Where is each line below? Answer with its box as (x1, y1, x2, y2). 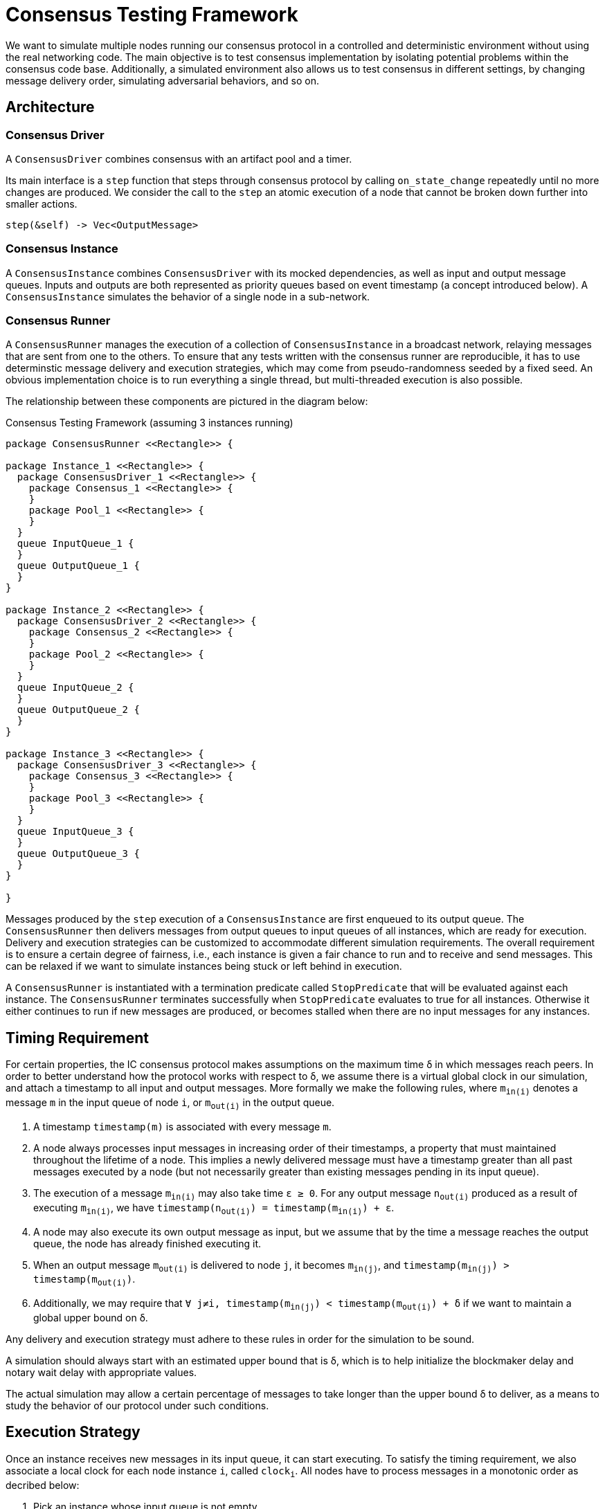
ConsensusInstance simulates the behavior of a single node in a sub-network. (6, 290, 370, 302)
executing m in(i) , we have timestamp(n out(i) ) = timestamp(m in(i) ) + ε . (33, 1201, 395, 1216)
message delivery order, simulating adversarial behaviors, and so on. (6, 74, 319, 87)
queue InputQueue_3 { (17, 826, 134, 838)
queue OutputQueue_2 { (17, 704, 140, 716)
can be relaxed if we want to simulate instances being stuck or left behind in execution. (6, 960, 402, 973)
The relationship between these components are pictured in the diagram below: (6, 395, 368, 408)
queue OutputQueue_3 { (17, 848, 140, 860)
